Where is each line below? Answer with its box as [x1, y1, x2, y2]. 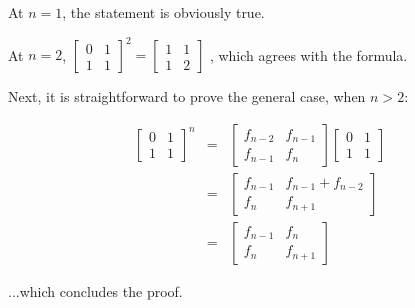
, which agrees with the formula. [209, 44, 408, 65]
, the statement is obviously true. [62, 2, 265, 22]
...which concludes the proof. [8, 280, 183, 301]
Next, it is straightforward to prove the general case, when [8, 86, 366, 107]
